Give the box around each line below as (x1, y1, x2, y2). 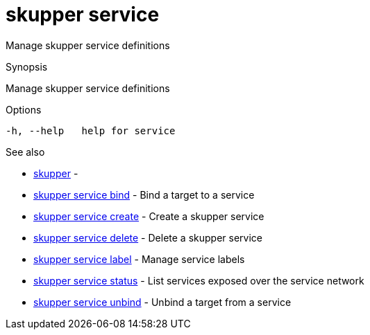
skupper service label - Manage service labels (33, 253, 245, 265)
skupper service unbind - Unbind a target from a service (33, 296, 292, 308)
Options (6, 103, 42, 116)
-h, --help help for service (6, 125, 176, 136)
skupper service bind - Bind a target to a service (33, 188, 255, 201)
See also (6, 145, 45, 158)
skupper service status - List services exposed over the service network (33, 274, 364, 287)
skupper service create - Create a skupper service (33, 210, 264, 222)
